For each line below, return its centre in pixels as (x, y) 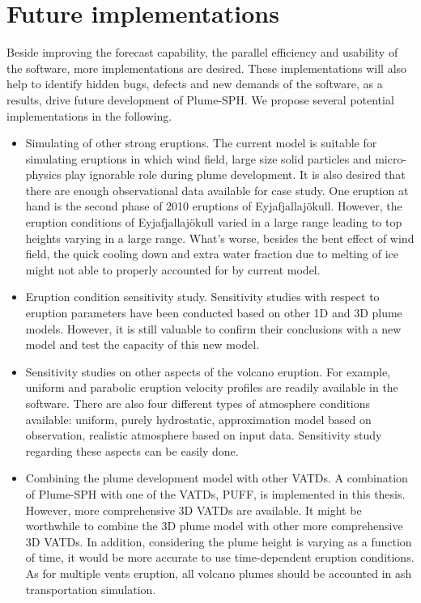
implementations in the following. (89, 115)
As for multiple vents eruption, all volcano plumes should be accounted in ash (219, 573)
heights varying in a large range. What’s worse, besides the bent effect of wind (220, 238)
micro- (391, 158)
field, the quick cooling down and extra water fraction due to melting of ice (212, 254)
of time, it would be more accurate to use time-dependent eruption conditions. (220, 557)
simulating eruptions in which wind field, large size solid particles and (198, 158)
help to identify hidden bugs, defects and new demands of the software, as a (195, 84)
